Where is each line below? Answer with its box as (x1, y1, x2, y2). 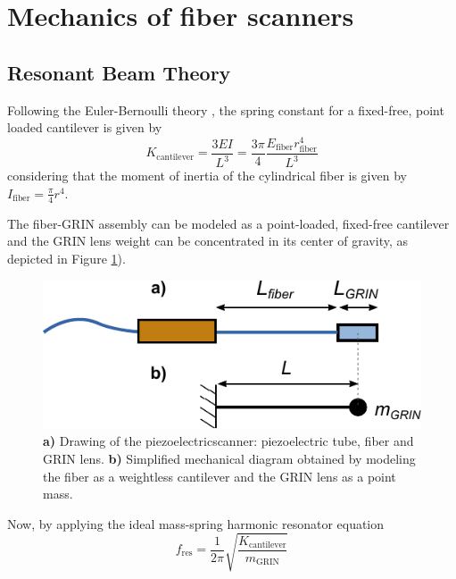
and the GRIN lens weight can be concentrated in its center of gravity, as (7, 231, 408, 250)
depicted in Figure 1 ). (7, 248, 126, 267)
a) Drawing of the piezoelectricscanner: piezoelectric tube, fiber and (43, 432, 414, 450)
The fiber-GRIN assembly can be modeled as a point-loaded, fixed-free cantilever (7, 214, 450, 232)
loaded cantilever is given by (7, 118, 162, 137)
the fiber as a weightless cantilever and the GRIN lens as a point (43, 466, 396, 485)
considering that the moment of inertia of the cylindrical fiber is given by (7, 166, 407, 185)
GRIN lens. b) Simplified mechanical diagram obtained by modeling (43, 449, 416, 467)
